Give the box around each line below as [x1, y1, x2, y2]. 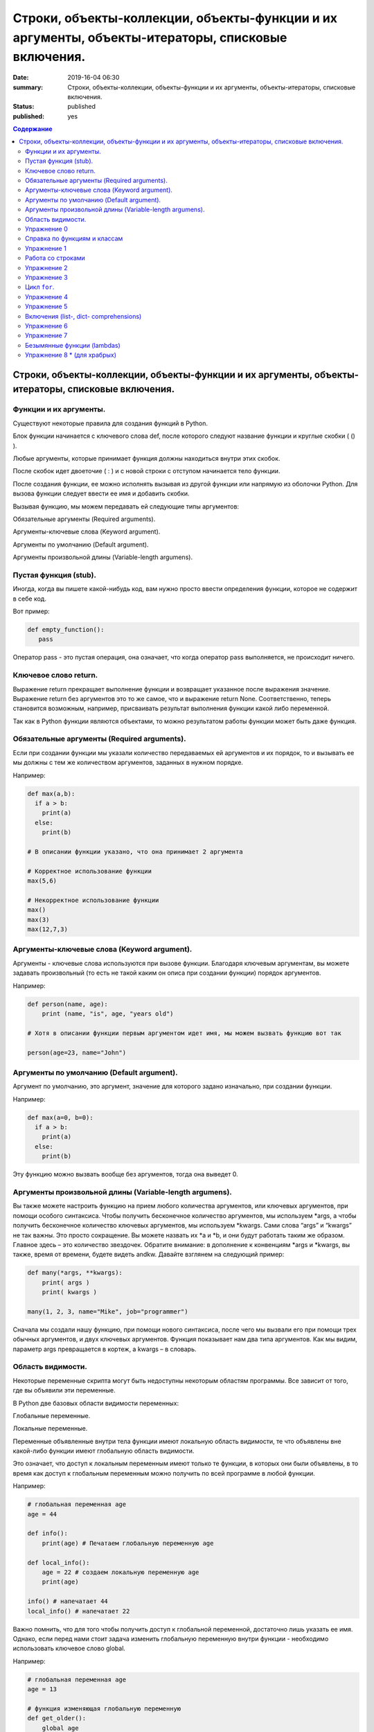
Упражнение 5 [25, 302, 68, 311]
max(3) [27, 915, 50, 924]
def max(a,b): [27, 790, 75, 797]
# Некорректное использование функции [27, 896, 159, 904]
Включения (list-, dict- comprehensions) [25, 312, 142, 320]
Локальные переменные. [12, 1424, 88, 1433]
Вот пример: [12, 607, 50, 616]
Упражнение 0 [25, 225, 69, 233]
